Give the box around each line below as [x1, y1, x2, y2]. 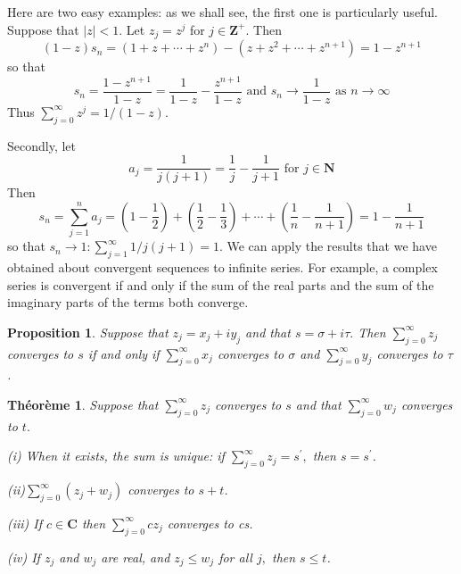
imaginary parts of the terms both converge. [7, 293, 249, 312]
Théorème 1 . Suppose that [7, 395, 159, 413]
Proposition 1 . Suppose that [7, 322, 169, 341]
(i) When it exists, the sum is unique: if [7, 446, 225, 465]
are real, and [101, 547, 170, 566]
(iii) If [7, 513, 43, 532]
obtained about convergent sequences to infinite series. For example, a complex [7, 257, 438, 276]
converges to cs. [167, 513, 253, 532]
